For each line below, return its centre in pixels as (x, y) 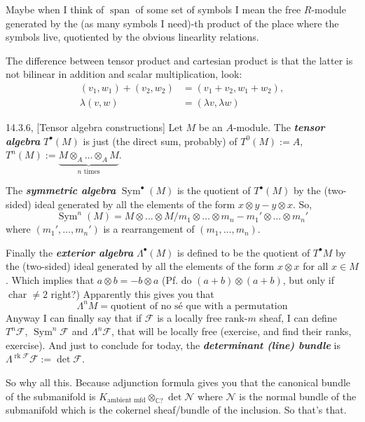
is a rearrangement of (149, 229)
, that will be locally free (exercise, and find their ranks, (231, 331)
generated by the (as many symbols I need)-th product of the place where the (172, 23)
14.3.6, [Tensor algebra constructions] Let (94, 127)
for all (316, 266)
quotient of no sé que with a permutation (199, 306)
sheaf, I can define (298, 317)
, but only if (308, 279)
